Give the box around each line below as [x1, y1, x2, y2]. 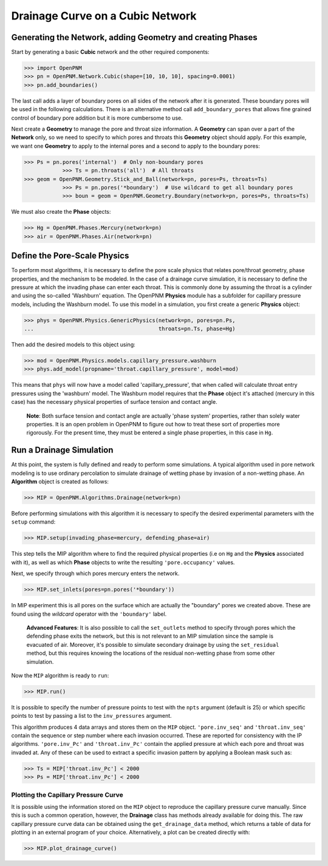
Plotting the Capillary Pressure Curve [11, 790, 124, 799]
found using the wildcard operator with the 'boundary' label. [11, 610, 167, 618]
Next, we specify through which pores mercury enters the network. [11, 570, 180, 577]
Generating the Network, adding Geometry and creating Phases [11, 32, 258, 43]
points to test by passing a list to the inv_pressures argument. [11, 712, 173, 720]
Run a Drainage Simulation [11, 445, 114, 455]
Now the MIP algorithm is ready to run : [11, 672, 109, 679]
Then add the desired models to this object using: [11, 341, 136, 349]
